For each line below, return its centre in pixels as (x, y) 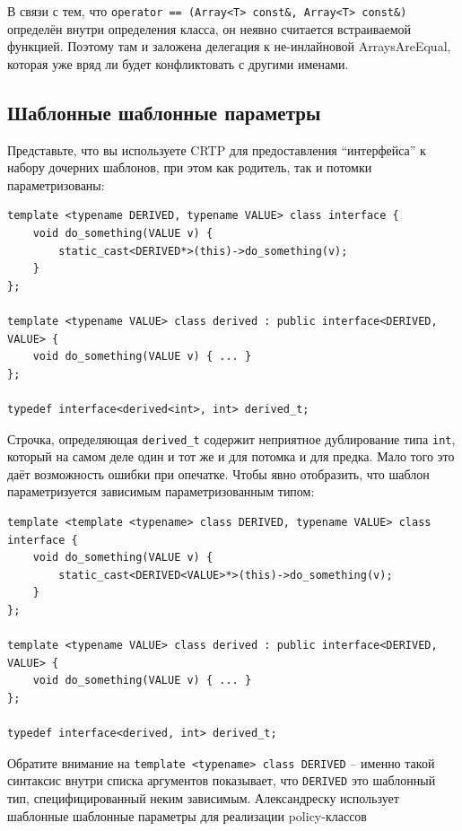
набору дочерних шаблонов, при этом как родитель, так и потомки (190, 167)
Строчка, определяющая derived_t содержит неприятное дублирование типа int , (231, 438)
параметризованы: (56, 184)
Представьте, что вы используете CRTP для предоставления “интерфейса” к (217, 149)
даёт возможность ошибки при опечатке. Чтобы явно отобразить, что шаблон (218, 473)
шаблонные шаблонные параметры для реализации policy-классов (187, 815)
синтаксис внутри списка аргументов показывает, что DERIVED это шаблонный (222, 780)
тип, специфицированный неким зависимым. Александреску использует (203, 798)
